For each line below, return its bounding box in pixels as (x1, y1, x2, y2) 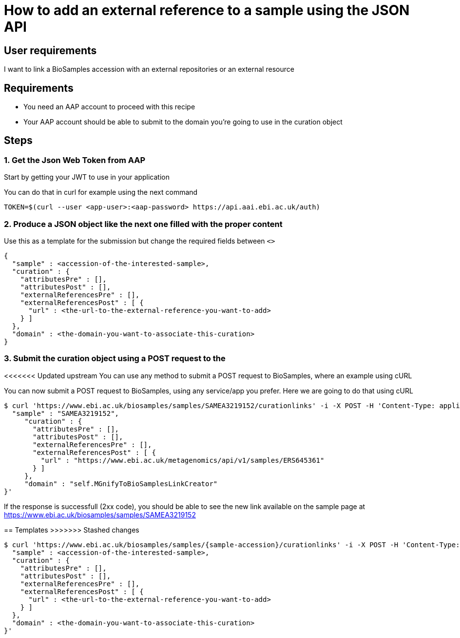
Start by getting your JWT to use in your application (4, 173, 170, 182)
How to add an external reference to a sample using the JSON (4, 2, 410, 19)
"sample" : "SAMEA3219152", (12, 409, 119, 417)
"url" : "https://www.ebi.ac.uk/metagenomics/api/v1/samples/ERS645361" (40, 456, 325, 464)
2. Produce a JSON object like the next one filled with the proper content (4, 219, 283, 229)
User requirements (4, 44, 97, 57)
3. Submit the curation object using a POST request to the (4, 353, 226, 364)
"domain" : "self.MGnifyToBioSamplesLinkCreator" (24, 479, 218, 488)
